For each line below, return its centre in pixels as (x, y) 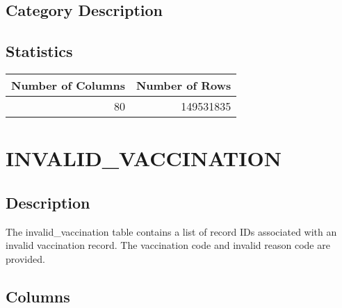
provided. (25, 258)
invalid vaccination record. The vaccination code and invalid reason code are (168, 245)
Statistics (39, 51)
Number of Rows (184, 85)
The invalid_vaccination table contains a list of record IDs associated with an (171, 231)
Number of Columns (68, 85)
